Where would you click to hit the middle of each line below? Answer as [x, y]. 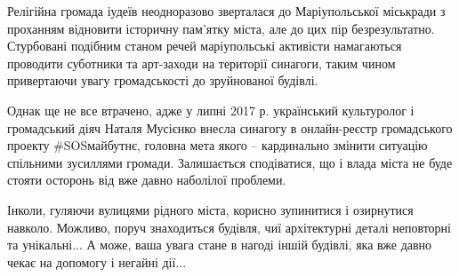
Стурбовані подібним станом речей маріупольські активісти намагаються [205, 46]
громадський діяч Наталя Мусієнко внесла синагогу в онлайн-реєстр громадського [230, 127]
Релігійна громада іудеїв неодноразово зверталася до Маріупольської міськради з [226, 11]
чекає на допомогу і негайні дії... [97, 261]
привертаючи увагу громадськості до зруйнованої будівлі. [163, 80]
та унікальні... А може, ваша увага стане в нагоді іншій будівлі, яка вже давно [220, 245]
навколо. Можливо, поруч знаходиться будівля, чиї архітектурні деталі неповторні [229, 227]
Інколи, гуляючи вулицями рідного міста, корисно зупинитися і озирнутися [210, 209]
